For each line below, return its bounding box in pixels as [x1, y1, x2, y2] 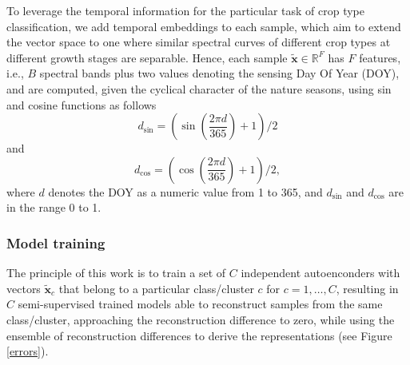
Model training [6, 232, 105, 252]
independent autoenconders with [241, 264, 400, 281]
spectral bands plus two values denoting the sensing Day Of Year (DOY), [39, 65, 400, 81]
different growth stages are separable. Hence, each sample [6, 49, 288, 65]
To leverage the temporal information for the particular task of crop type [6, 2, 364, 18]
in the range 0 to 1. [6, 199, 102, 216]
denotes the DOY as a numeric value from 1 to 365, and [48, 183, 323, 200]
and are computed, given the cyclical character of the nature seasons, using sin [6, 80, 392, 97]
